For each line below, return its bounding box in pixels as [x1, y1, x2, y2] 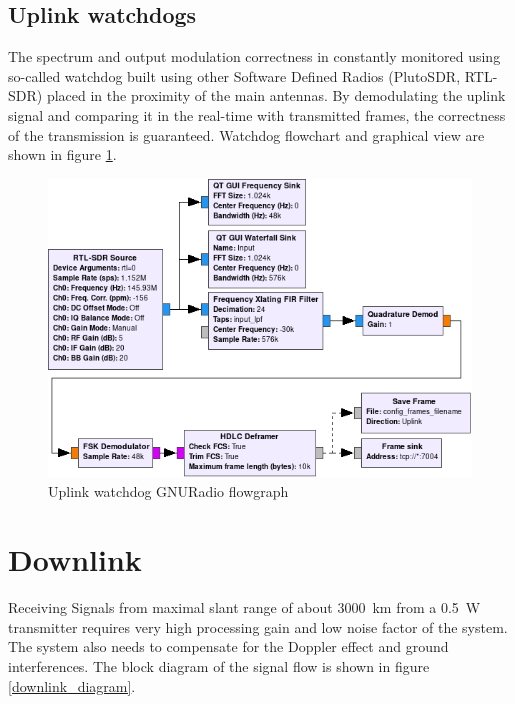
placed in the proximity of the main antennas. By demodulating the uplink [46, 85, 506, 106]
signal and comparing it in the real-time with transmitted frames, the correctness [8, 104, 506, 125]
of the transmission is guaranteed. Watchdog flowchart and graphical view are [8, 124, 485, 145]
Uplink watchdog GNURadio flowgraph [48, 480, 289, 501]
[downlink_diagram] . [8, 675, 136, 696]
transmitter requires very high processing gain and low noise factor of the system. [8, 616, 508, 637]
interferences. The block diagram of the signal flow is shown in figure [8, 656, 430, 677]
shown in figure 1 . [8, 144, 117, 165]
